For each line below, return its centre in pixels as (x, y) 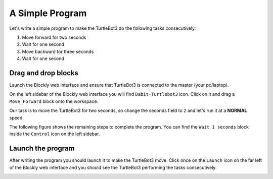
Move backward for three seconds (58, 51)
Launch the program (42, 148)
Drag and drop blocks (44, 73)
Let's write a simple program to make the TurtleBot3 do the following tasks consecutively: (103, 28)
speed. (16, 117)
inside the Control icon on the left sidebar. (55, 134)
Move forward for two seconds (54, 37)
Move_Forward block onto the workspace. (54, 101)
